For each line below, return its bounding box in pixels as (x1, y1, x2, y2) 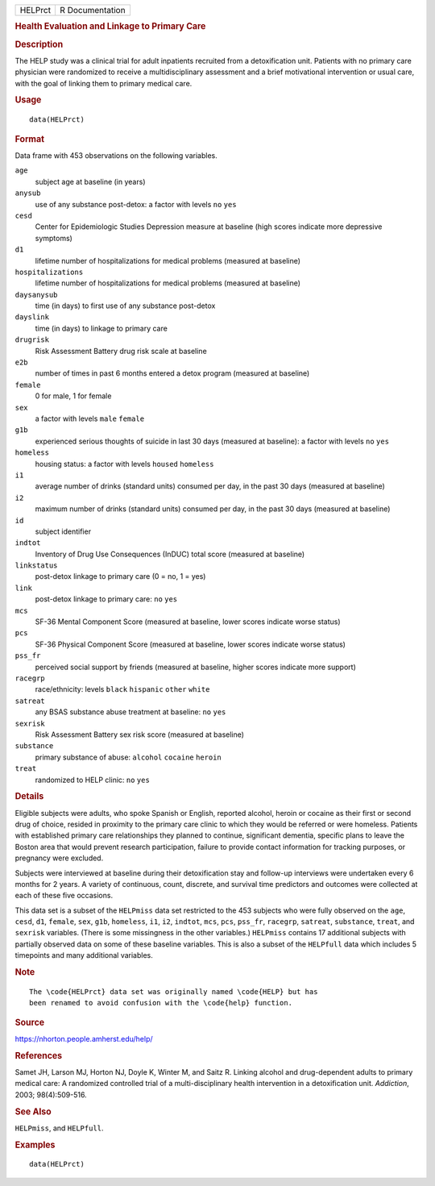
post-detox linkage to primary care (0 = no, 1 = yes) (35, 572, 206, 581)
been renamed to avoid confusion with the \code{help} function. (29, 998, 293, 1008)
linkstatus (14, 561, 58, 570)
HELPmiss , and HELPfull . (14, 1123, 104, 1133)
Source (14, 1017, 45, 1028)
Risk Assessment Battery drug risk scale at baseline (35, 346, 207, 356)
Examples (14, 1139, 56, 1151)
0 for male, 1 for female (35, 391, 112, 401)
